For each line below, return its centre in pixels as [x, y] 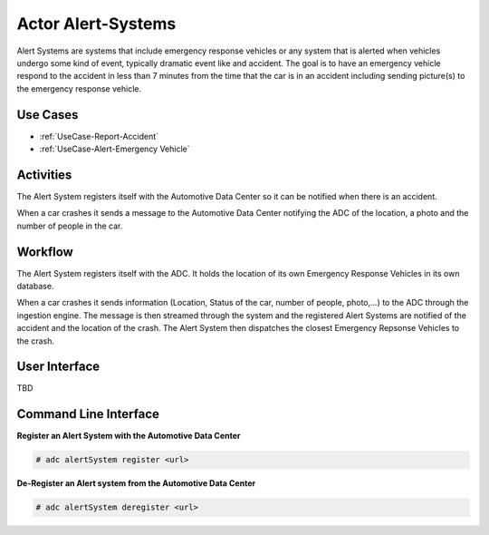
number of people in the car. [70, 226]
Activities [44, 175]
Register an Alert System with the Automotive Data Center [129, 436]
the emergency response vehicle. [79, 88]
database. [35, 286]
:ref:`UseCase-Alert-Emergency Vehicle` [115, 149]
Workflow [45, 252]
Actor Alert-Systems [96, 24]
